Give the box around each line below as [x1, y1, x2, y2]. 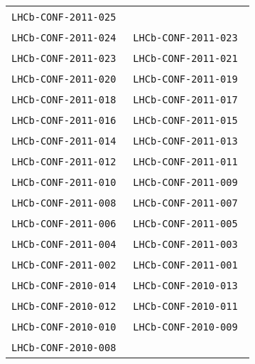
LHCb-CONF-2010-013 [133, 280, 238, 291]
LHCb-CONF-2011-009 [133, 177, 238, 188]
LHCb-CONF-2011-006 [11, 218, 116, 229]
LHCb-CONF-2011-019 [133, 73, 238, 85]
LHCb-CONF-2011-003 [133, 239, 238, 250]
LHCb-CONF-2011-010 [11, 177, 116, 188]
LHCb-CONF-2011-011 [133, 156, 238, 167]
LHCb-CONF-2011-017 [133, 94, 238, 105]
